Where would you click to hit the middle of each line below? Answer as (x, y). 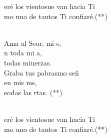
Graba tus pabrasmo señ (41, 72)
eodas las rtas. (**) (33, 92)
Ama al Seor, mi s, (33, 43)
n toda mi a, (23, 53)
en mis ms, (20, 82)
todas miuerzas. (28, 62)
